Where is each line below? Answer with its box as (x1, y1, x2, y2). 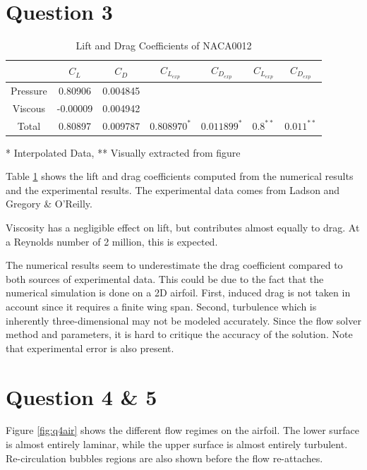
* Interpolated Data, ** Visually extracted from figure (6, 145, 241, 159)
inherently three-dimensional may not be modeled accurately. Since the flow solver (6, 313, 361, 327)
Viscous (12, 100, 46, 115)
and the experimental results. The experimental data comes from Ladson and (6, 182, 340, 197)
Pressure (11, 83, 47, 97)
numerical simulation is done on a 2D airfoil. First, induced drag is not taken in (6, 285, 351, 300)
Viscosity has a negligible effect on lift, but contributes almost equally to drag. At (6, 219, 360, 234)
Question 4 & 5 (6, 382, 157, 411)
